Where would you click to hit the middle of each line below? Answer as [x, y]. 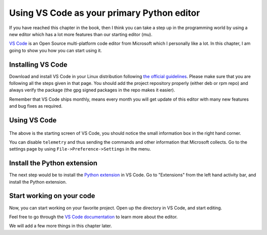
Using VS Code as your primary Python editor [105, 13]
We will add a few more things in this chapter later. [61, 226]
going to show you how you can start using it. [56, 50]
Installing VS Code [38, 64]
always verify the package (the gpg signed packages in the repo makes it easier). [92, 90]
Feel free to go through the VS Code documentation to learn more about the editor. [93, 217]
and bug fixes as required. [36, 106]
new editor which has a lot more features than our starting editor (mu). [81, 34]
